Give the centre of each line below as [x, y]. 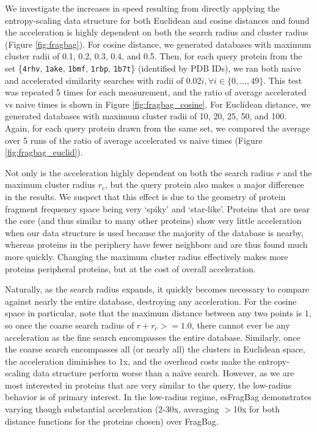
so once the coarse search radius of [70, 325]
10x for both [257, 409]
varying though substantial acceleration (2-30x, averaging [112, 409]
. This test [283, 80]
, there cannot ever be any [241, 325]
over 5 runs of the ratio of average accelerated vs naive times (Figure [134, 140]
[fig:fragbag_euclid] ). [44, 152]
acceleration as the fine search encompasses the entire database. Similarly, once [153, 337]
